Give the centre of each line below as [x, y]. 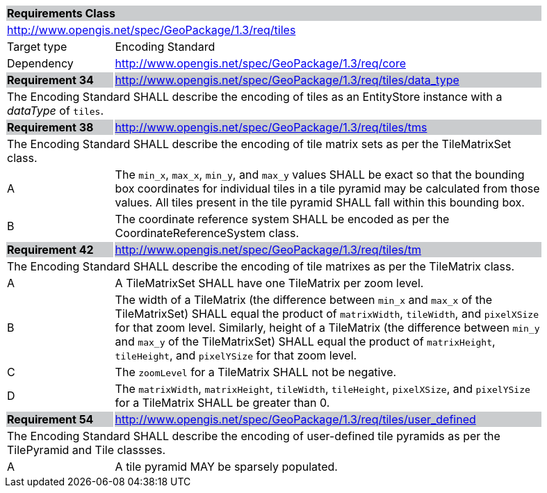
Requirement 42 [50, 250]
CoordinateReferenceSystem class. [207, 233]
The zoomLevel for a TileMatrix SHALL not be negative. [256, 372]
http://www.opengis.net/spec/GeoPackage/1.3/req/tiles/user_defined [295, 419]
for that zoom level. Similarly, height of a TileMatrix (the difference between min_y [327, 328]
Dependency [40, 63]
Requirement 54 [50, 419]
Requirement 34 [50, 80]
